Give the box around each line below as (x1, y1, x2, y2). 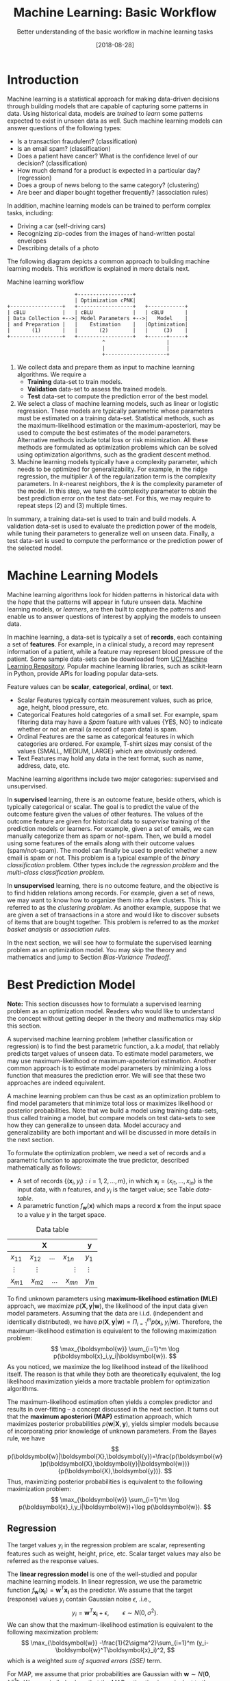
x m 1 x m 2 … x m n (10, 1276, 79, 1287)
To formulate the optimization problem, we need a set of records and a (7, 1148, 207, 1157)
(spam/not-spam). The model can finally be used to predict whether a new (7, 846, 218, 854)
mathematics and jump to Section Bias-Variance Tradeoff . (7, 953, 171, 961)
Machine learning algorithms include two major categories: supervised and (7, 775, 218, 783)
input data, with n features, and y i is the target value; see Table (16, 1185, 195, 1196)
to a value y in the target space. (16, 1210, 107, 1218)
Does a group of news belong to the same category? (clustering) (16, 180, 200, 189)
